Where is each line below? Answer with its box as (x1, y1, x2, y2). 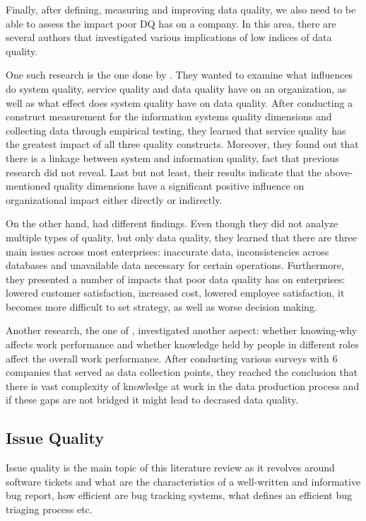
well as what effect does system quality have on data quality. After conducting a (6, 95, 353, 110)
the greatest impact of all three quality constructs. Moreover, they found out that (6, 137, 359, 151)
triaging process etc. (6, 502, 93, 517)
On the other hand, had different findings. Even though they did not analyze (6, 216, 338, 231)
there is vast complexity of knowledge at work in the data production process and (6, 378, 360, 393)
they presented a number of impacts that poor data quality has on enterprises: (6, 271, 346, 286)
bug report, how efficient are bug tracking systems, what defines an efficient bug (6, 488, 353, 503)
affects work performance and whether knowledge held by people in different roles (6, 337, 359, 352)
